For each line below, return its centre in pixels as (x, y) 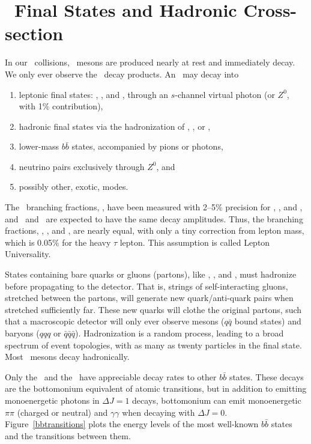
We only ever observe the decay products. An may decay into (122, 74)
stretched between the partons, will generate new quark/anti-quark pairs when (149, 298)
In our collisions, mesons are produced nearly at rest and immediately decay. (150, 62)
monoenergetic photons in (52, 400)
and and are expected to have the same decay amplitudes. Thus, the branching (154, 218)
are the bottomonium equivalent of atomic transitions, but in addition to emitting (156, 388)
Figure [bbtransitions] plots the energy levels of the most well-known (132, 424)
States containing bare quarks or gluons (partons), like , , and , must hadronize (151, 274)
